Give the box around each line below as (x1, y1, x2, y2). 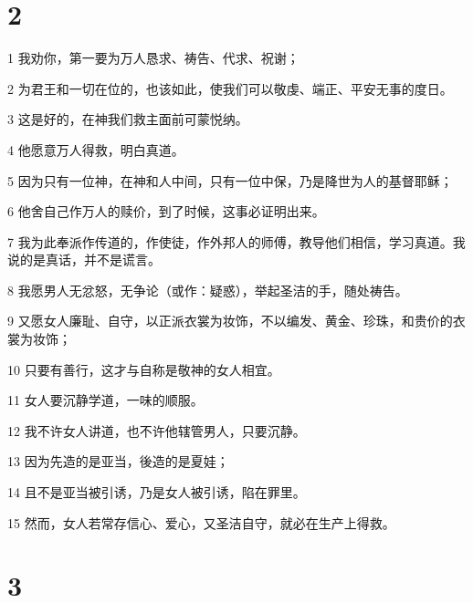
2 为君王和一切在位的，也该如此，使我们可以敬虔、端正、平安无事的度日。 (7, 78, 453, 98)
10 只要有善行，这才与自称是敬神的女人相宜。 (7, 359, 280, 379)
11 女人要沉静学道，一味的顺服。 (7, 390, 204, 410)
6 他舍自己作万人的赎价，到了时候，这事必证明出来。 (7, 202, 325, 221)
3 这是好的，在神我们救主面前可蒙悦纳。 (7, 109, 248, 129)
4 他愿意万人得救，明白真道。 (7, 140, 184, 159)
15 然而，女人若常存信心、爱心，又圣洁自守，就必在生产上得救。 (7, 513, 395, 532)
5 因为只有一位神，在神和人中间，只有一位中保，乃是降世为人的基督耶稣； (7, 171, 453, 190)
